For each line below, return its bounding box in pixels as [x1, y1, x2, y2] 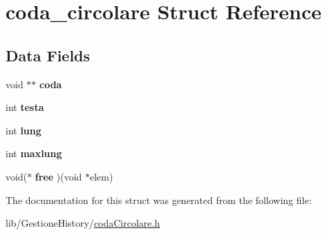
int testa [6, 100, 44, 114]
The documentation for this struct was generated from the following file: [6, 192, 312, 207]
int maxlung [6, 146, 62, 161]
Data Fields [6, 44, 91, 65]
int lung [6, 123, 41, 137]
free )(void [35, 169, 82, 183]
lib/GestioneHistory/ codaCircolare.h [6, 216, 160, 230]
